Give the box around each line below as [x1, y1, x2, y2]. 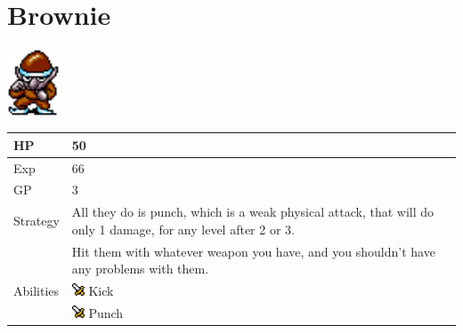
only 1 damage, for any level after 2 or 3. [71, 219, 295, 238]
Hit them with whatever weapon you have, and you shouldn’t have [71, 242, 435, 260]
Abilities [13, 281, 60, 300]
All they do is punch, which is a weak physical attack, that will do [71, 202, 435, 221]
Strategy [13, 211, 60, 230]
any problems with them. [71, 259, 209, 278]
